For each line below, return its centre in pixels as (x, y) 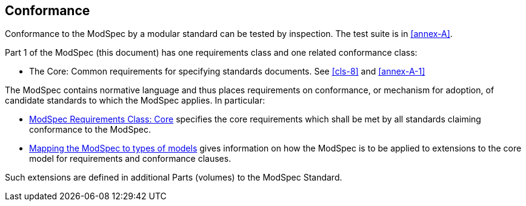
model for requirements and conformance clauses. (130, 159)
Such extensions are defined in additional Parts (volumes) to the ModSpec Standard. (174, 178)
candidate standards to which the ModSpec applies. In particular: (135, 101)
